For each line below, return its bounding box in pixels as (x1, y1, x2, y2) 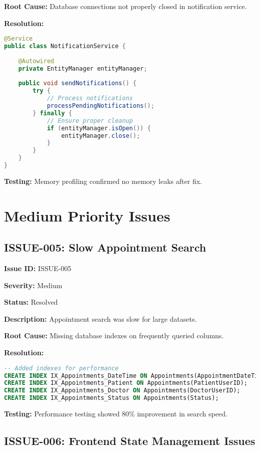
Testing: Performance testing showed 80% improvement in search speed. (4, 408, 227, 419)
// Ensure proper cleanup (46, 117, 133, 124)
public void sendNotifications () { (18, 80, 136, 87)
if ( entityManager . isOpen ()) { (46, 124, 151, 132)
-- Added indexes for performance (4, 364, 119, 372)
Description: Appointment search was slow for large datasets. (4, 313, 197, 324)
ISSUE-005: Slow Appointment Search (4, 240, 206, 255)
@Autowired (18, 57, 54, 65)
